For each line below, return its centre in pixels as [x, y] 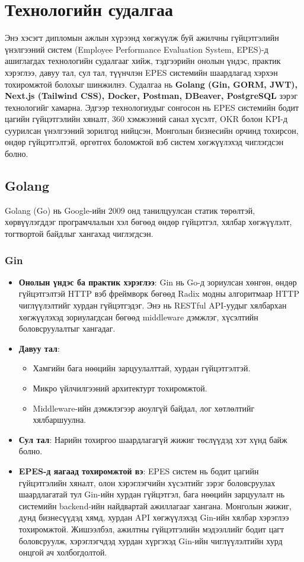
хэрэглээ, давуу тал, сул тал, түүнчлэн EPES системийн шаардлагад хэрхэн [141, 72]
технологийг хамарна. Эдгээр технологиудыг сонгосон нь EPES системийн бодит [152, 107]
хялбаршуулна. [60, 420]
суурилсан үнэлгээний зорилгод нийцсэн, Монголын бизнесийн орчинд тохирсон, [152, 130]
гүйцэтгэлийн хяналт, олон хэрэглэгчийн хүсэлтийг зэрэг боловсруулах [147, 482]
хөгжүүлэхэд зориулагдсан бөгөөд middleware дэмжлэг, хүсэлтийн [138, 317]
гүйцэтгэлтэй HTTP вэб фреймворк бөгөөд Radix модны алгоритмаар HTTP [159, 293]
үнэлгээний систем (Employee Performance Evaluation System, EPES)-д [137, 49]
